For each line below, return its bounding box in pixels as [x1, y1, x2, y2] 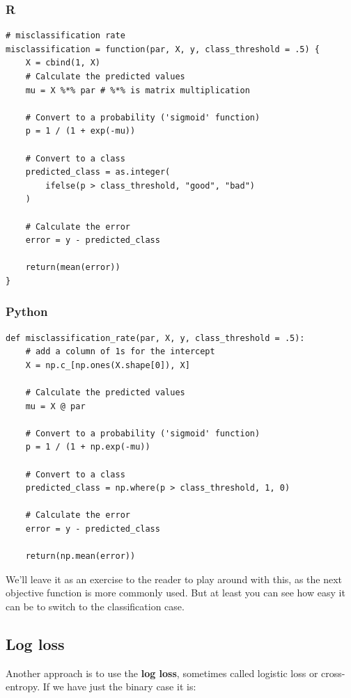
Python [6, 303, 48, 320]
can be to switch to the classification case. [6, 599, 185, 613]
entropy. [6, 679, 40, 694]
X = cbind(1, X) [25, 58, 101, 68]
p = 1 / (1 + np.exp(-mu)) [25, 442, 150, 452]
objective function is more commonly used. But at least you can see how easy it [6, 585, 345, 600]
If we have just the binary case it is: [42, 679, 196, 694]
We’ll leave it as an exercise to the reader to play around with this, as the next [6, 571, 343, 586]
